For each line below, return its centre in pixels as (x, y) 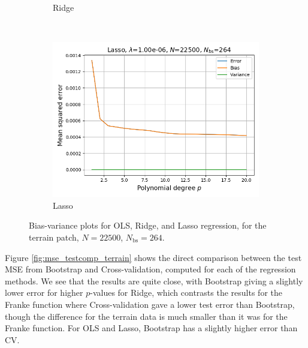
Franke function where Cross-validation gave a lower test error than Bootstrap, (150, 304)
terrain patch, (54, 237)
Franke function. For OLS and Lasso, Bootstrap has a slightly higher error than (151, 328)
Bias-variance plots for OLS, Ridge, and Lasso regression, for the (148, 225)
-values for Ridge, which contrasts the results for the (186, 292)
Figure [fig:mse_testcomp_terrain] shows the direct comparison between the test (153, 257)
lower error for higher (44, 292)
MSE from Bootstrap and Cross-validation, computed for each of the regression (150, 269)
